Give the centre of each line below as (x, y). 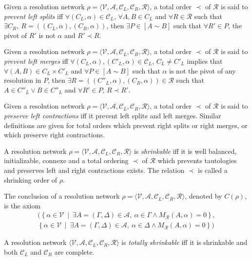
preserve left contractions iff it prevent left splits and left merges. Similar (113, 115)
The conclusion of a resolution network (62, 196)
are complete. (74, 251)
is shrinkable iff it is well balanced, (185, 151)
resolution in (23, 80)
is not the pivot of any (203, 70)
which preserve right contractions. (54, 135)
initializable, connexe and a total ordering (66, 160)
